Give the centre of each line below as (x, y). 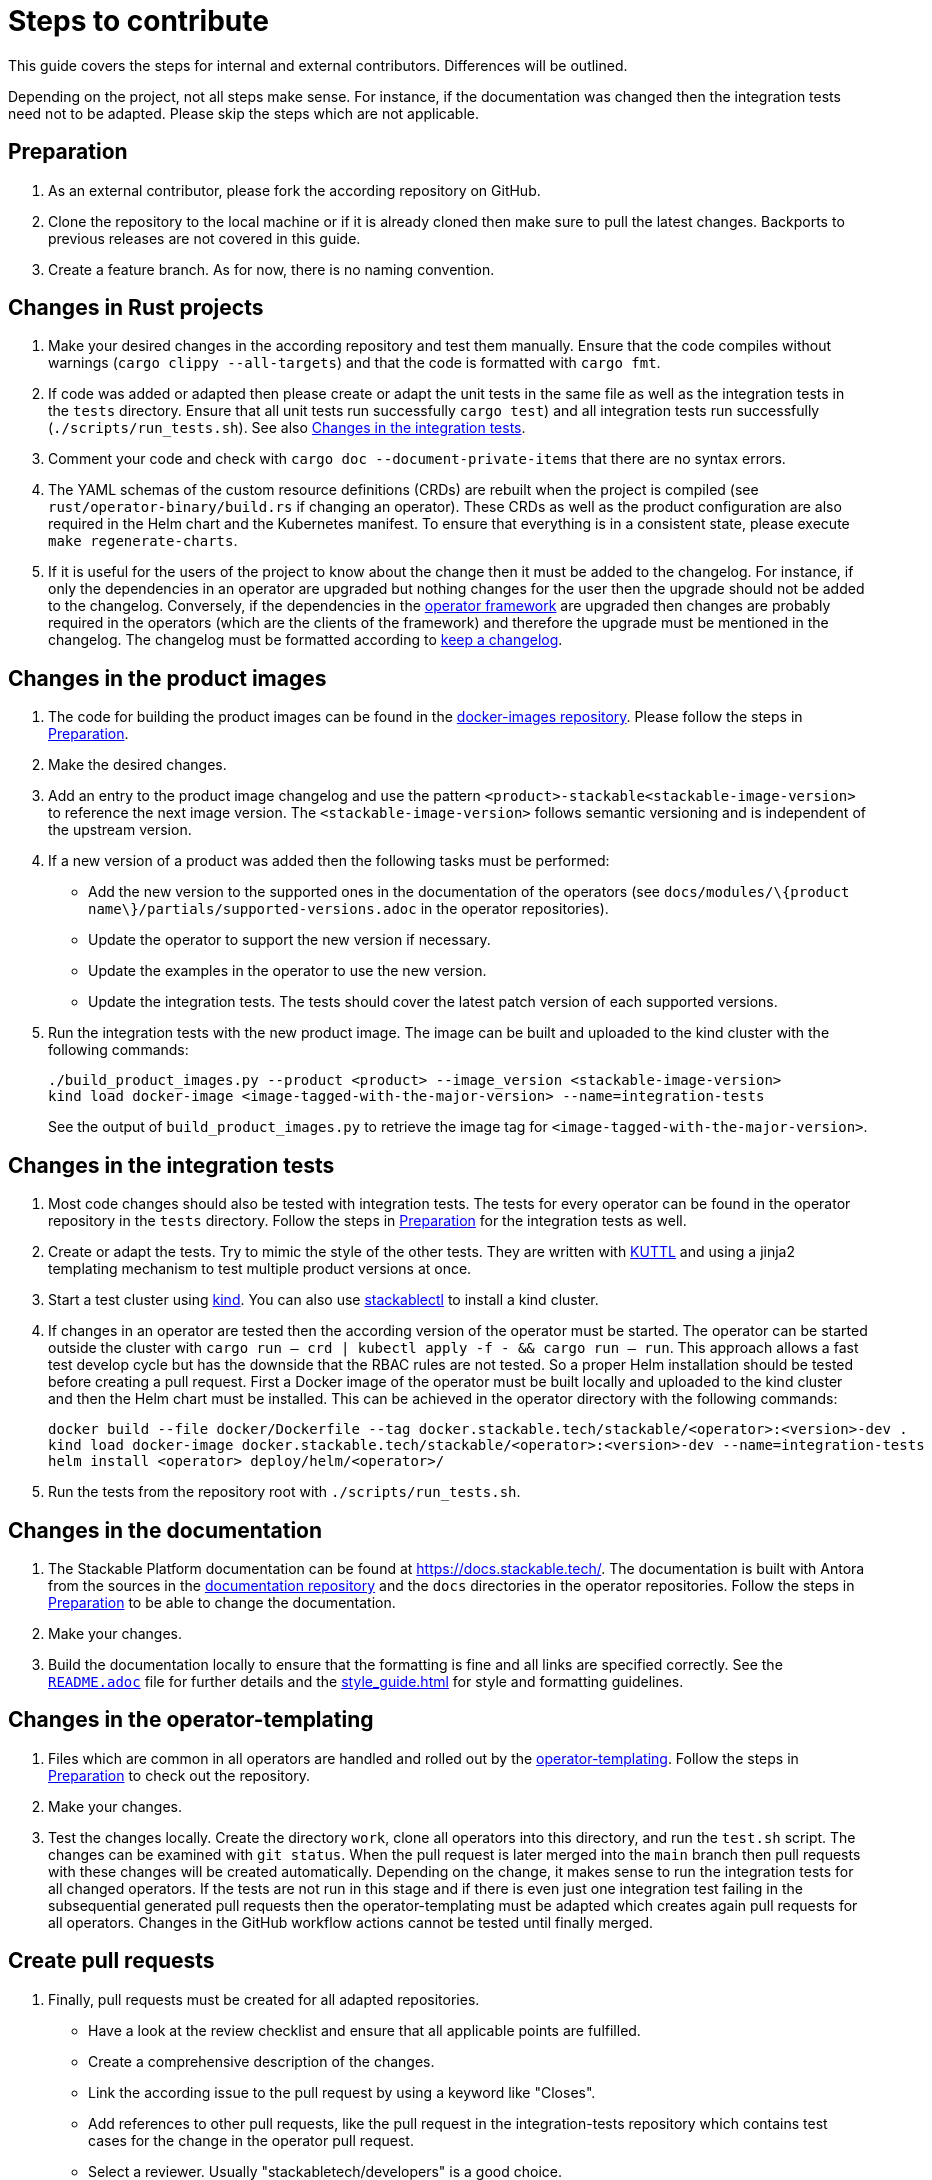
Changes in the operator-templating (191, 1720)
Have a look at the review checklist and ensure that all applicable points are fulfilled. (364, 2030)
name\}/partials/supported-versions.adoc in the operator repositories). (348, 909)
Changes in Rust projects (136, 308)
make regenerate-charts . (143, 541)
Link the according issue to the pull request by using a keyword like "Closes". (342, 2092)
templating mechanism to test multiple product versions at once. (260, 1269)
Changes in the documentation (165, 1530)
